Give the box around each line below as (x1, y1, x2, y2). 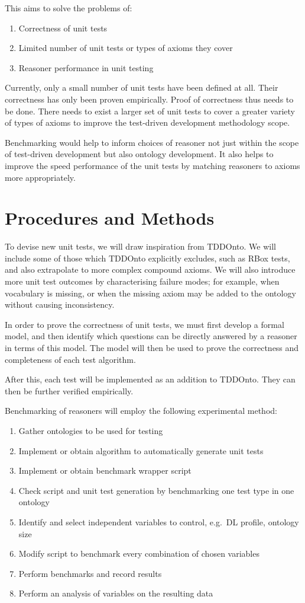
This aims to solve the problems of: (5, 2, 132, 14)
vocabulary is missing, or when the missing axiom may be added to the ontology (5, 286, 296, 299)
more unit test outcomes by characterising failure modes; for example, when (5, 275, 280, 288)
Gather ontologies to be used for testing (18, 424, 163, 436)
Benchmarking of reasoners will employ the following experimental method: (5, 404, 277, 417)
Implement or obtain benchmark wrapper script (18, 464, 192, 477)
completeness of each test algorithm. (5, 353, 136, 365)
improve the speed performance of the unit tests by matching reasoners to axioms (5, 159, 300, 171)
